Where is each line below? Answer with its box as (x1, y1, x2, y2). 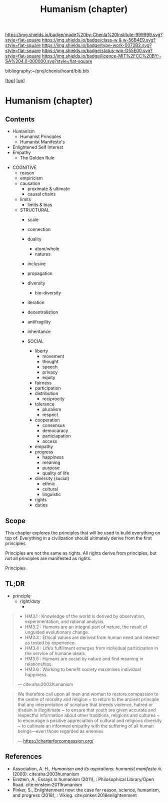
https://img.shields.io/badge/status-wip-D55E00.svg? (41, 47, 153, 53)
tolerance (34, 401, 55, 407)
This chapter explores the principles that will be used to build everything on (5, 530, 161, 535)
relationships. (24, 661, 53, 667)
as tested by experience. (24, 639, 76, 645)
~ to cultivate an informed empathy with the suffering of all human (17, 722, 154, 728)
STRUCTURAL (19, 207, 50, 213)
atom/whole (34, 246, 59, 252)
